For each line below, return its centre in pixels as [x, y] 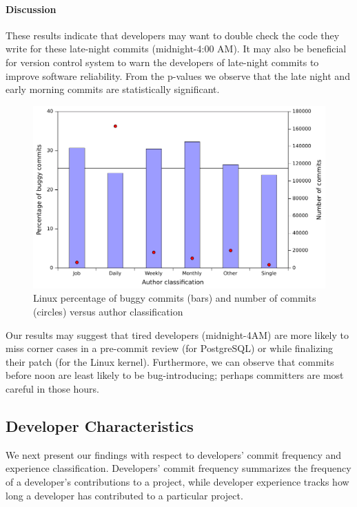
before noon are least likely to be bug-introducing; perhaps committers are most [175, 375]
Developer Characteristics [100, 425]
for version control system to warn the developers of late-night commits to [162, 62]
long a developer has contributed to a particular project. [124, 495]
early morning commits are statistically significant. [113, 89]
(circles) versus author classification [108, 311]
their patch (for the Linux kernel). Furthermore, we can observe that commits [170, 361]
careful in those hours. [52, 388]
